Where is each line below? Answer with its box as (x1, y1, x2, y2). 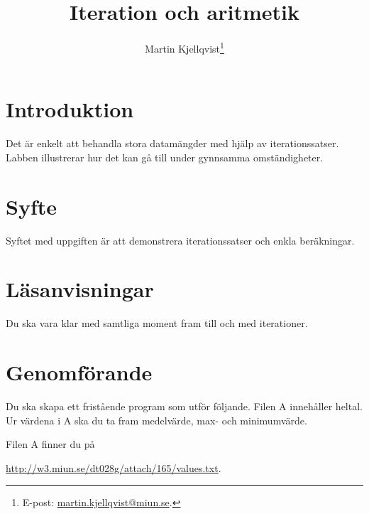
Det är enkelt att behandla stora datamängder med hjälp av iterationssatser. (6, 136, 339, 151)
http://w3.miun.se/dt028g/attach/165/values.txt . (6, 460, 221, 475)
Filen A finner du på (6, 437, 95, 451)
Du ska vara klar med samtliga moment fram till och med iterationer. (6, 316, 308, 331)
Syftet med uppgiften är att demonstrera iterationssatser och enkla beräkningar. (6, 232, 355, 247)
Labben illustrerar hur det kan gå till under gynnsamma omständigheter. (6, 149, 324, 164)
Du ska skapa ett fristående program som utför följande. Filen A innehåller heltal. (6, 399, 363, 414)
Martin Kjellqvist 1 (145, 39, 224, 55)
